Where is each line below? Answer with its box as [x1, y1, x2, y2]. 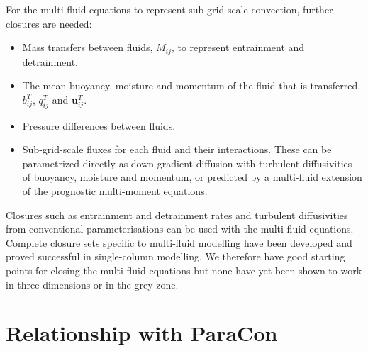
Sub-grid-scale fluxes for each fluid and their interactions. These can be [22, 142, 332, 157]
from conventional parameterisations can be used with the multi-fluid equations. [6, 221, 354, 236]
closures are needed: [6, 16, 92, 30]
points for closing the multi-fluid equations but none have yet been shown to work [6, 262, 362, 277]
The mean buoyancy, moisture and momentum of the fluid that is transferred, [22, 78, 361, 93]
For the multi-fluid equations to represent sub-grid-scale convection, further [6, 2, 333, 16]
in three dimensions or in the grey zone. [6, 277, 179, 291]
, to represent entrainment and [171, 40, 305, 55]
